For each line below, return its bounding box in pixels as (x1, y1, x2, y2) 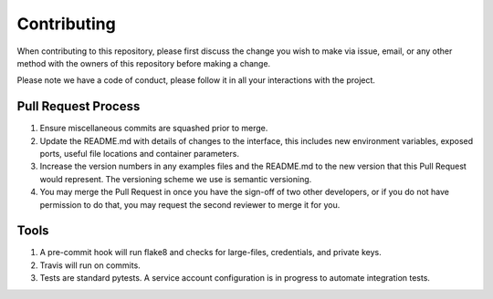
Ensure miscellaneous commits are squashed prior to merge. (39, 123, 268, 134)
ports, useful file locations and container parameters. (39, 149, 239, 160)
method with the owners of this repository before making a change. (16, 57, 271, 68)
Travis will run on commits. (39, 260, 141, 271)
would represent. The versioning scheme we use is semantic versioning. (39, 173, 312, 184)
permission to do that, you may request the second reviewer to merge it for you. (39, 199, 341, 210)
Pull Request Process (16, 98, 141, 114)
